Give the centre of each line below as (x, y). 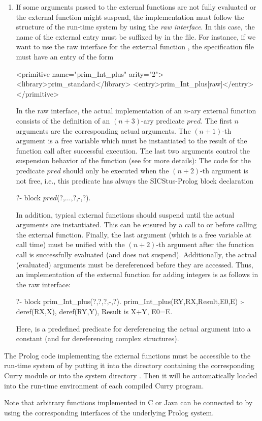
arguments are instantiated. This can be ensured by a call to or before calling (136, 224)
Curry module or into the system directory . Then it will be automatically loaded (131, 375)
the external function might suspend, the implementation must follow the (130, 17)
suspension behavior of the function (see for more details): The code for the (133, 160)
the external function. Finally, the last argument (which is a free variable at (134, 234)
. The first (216, 120)
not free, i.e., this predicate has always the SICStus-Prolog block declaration (135, 180)
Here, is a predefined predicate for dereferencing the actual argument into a (133, 328)
